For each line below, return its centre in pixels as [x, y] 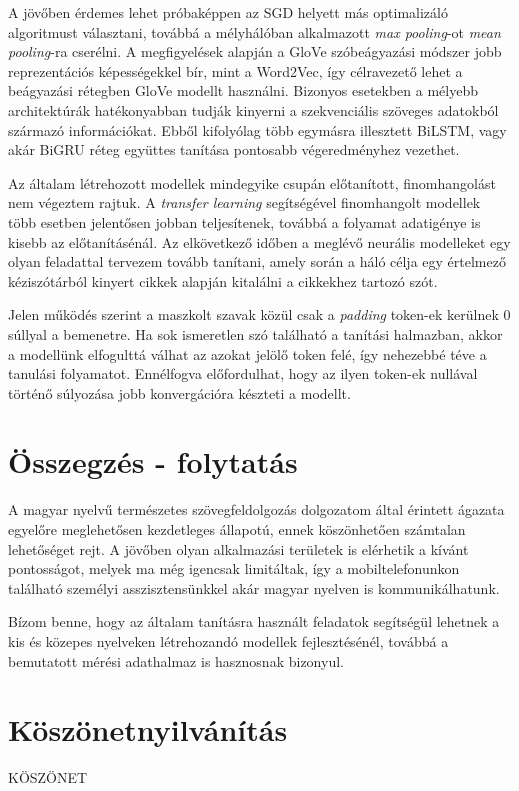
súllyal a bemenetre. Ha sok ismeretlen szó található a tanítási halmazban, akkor [255, 333]
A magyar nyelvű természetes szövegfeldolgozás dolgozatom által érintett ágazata [256, 509]
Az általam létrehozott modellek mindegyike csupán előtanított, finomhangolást [252, 182]
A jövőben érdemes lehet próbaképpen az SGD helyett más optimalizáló [228, 12]
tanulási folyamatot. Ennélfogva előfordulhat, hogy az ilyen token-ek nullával [243, 373]
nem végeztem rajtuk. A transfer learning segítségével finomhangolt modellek [244, 202]
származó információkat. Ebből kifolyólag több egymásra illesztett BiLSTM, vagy [257, 129]
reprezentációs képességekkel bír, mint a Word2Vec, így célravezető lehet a [235, 70]
